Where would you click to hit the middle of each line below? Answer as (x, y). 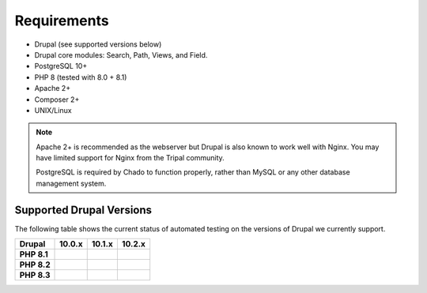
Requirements (62, 21)
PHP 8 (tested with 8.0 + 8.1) (81, 77)
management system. (71, 183)
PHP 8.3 (35, 275)
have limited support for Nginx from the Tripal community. (130, 158)
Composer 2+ (57, 100)
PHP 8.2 (35, 265)
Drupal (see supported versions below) (98, 44)
